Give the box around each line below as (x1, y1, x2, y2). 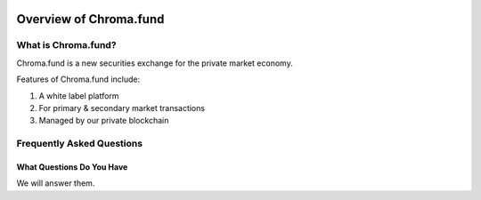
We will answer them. (16, 178, 95, 188)
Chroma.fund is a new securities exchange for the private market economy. (16, 58, 293, 68)
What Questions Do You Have (16, 161, 128, 172)
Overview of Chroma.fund (16, 12, 165, 27)
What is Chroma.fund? (16, 39, 117, 52)
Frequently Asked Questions (16, 138, 143, 150)
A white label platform (38, 90, 119, 101)
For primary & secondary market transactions (38, 102, 205, 113)
